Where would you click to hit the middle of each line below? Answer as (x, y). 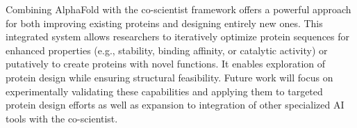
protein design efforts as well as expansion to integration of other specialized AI (175, 105)
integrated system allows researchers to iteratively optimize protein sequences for (178, 37)
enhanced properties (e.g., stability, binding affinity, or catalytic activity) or (167, 50)
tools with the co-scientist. (62, 118)
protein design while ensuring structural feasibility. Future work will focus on (169, 77)
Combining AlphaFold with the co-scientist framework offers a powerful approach (178, 9)
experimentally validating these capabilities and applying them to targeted (164, 91)
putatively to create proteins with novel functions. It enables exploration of (166, 64)
